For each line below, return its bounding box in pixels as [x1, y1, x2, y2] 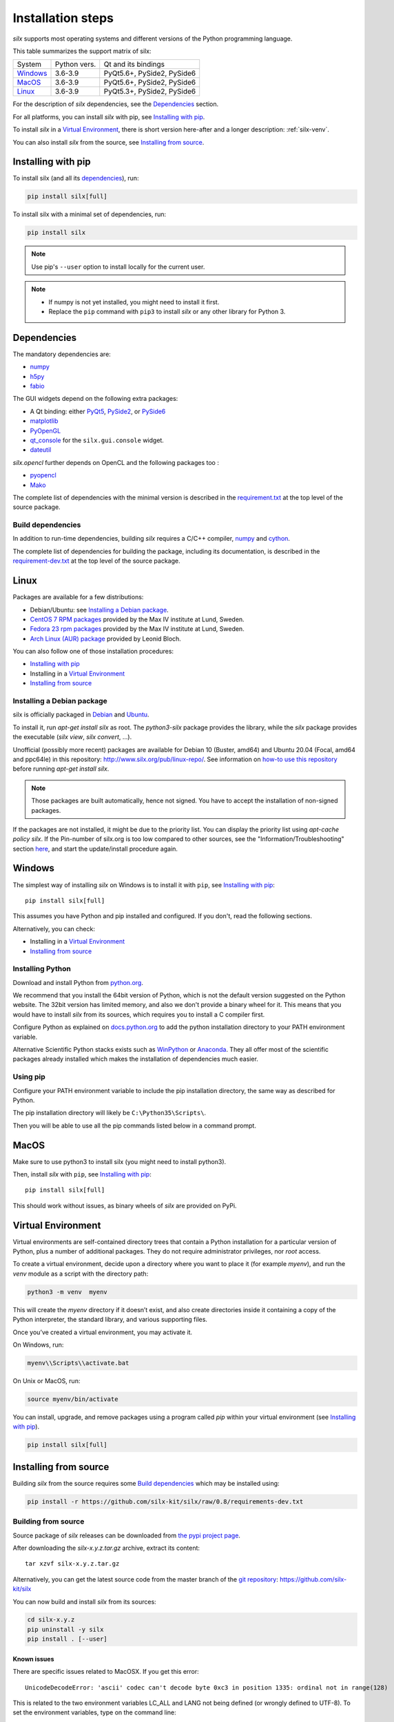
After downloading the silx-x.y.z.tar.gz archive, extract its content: [12, 1544, 200, 1552]
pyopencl [30, 471, 56, 479]
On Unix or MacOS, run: [12, 1376, 81, 1384]
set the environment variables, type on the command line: [12, 1708, 177, 1716]
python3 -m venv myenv [27, 1288, 108, 1296]
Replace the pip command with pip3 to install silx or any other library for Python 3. [48, 307, 286, 315]
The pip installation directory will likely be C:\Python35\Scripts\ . [12, 1109, 207, 1117]
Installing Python [12, 964, 72, 974]
